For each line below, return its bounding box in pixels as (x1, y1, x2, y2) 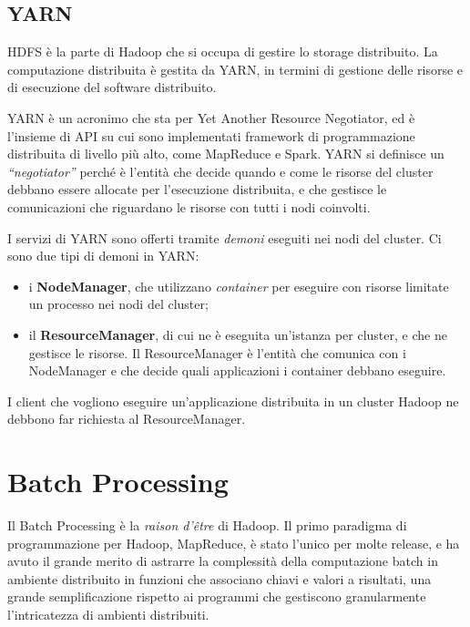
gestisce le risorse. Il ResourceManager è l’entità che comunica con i (28, 343, 406, 362)
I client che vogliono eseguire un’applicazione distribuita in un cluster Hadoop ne (7, 391, 459, 410)
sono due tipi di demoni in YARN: (7, 246, 199, 265)
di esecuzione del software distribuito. (7, 77, 217, 97)
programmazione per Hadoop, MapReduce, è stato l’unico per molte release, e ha (7, 533, 460, 552)
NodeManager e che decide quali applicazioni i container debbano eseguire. (28, 361, 446, 380)
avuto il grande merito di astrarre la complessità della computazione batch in (7, 551, 438, 570)
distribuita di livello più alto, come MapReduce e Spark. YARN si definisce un (7, 144, 444, 163)
